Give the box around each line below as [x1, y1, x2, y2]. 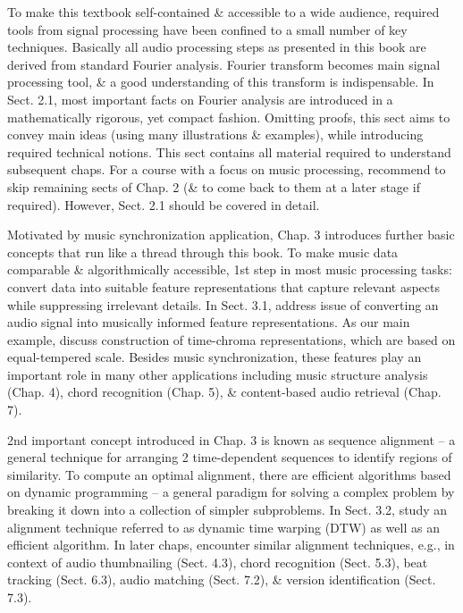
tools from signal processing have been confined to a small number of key [7, 20, 408, 38]
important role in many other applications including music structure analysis [7, 365, 428, 383]
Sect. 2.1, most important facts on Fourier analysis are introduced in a [7, 89, 393, 108]
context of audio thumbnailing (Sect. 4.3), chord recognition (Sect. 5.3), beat [7, 552, 428, 571]
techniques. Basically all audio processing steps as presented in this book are [7, 38, 426, 56]
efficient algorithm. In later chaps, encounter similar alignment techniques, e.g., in [7, 535, 455, 554]
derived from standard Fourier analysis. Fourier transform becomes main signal [7, 55, 441, 73]
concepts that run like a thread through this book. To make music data [7, 242, 399, 261]
